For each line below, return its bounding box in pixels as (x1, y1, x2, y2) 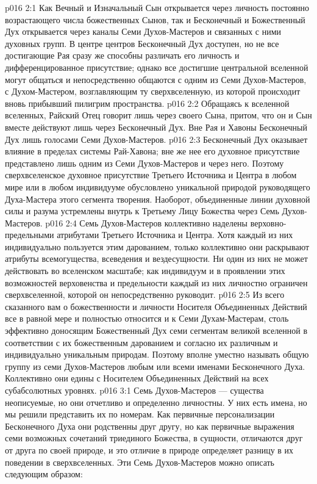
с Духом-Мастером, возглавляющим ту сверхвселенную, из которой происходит (5, 85, 301, 98)
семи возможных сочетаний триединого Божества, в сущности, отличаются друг (5, 432, 303, 444)
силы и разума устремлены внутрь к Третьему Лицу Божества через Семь (5, 204, 279, 217)
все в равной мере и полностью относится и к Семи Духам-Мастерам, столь (5, 312, 289, 325)
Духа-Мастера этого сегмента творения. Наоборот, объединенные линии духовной (5, 192, 310, 205)
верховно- (250, 216, 287, 229)
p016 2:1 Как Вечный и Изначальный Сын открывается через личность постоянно (5, 1, 310, 13)
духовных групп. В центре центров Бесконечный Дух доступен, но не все (5, 37, 279, 49)
